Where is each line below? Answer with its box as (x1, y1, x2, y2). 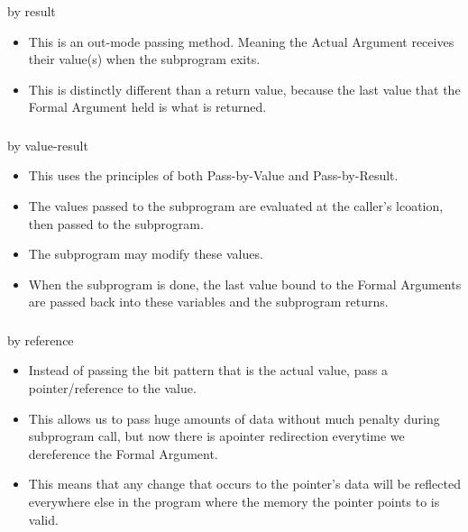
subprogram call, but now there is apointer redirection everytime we (28, 427, 405, 445)
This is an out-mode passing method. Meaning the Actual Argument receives (28, 32, 454, 50)
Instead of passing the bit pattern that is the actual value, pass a (28, 361, 389, 380)
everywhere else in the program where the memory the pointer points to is (28, 492, 440, 511)
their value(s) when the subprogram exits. (28, 50, 261, 69)
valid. (28, 509, 59, 528)
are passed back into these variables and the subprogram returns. (28, 292, 389, 311)
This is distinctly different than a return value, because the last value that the (28, 79, 461, 98)
